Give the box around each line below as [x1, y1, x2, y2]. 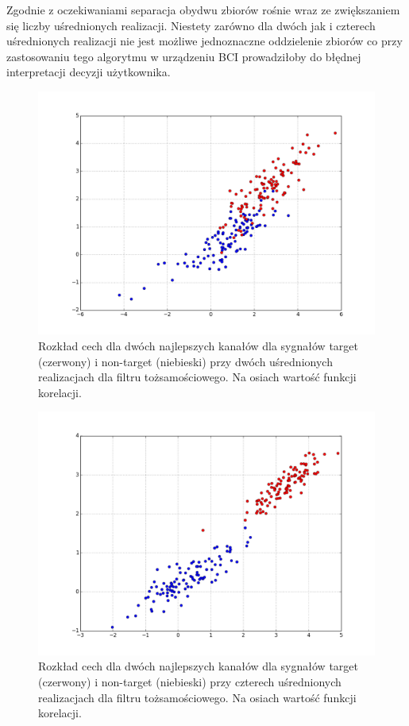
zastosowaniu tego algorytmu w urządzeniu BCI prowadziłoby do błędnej [6, 48, 361, 64]
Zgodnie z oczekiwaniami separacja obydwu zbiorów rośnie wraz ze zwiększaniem [6, 2, 400, 17]
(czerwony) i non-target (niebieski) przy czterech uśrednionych [38, 673, 341, 689]
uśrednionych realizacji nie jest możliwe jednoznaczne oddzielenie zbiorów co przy [6, 33, 403, 49]
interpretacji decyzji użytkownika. [6, 64, 171, 80]
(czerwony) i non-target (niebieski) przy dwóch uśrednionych [38, 353, 333, 369]
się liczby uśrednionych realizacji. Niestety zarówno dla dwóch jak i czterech [6, 17, 376, 33]
